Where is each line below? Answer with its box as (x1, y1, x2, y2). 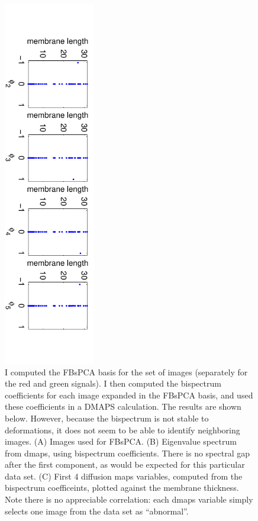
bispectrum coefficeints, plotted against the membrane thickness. (5, 481, 239, 494)
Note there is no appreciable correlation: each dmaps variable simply (5, 493, 253, 506)
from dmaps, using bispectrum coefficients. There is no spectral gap (5, 446, 250, 459)
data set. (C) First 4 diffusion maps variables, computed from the (5, 469, 243, 482)
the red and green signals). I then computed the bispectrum (5, 377, 221, 390)
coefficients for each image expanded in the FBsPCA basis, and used (5, 388, 253, 401)
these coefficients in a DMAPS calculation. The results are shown (5, 400, 241, 413)
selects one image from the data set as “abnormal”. (5, 504, 189, 517)
